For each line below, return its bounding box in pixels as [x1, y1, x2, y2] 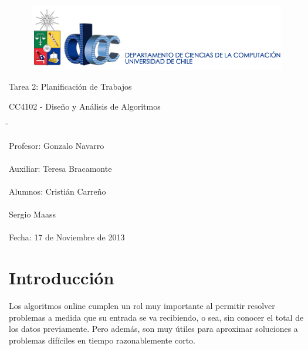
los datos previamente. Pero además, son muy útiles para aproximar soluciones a [9, 322, 298, 335]
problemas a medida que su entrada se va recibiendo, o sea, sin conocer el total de [9, 311, 304, 323]
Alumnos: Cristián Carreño [9, 185, 106, 198]
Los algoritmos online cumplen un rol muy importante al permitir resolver [9, 300, 275, 312]
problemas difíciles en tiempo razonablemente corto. [9, 334, 195, 346]
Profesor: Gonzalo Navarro [9, 139, 104, 151]
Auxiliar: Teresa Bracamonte [9, 162, 112, 174]
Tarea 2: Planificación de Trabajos [9, 80, 132, 92]
